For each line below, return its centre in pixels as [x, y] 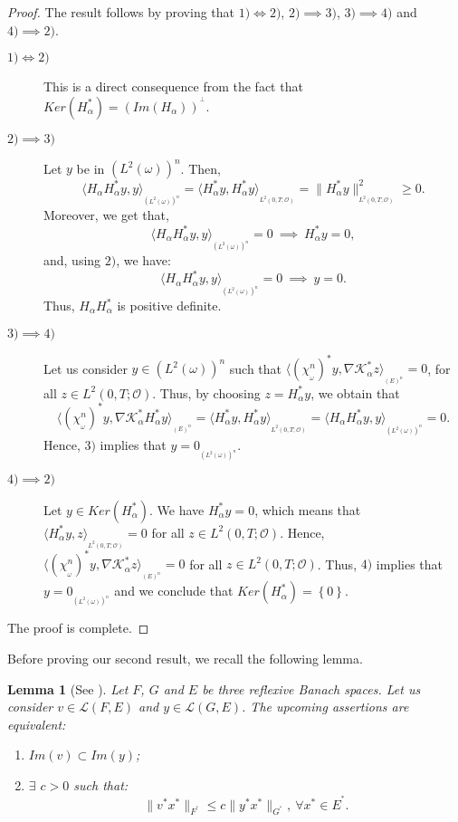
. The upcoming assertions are [325, 707]
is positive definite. [169, 306]
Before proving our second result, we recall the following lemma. [185, 658]
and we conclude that [174, 591]
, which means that [308, 509]
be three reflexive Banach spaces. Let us [311, 688]
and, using [72, 260]
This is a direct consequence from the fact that [173, 86]
